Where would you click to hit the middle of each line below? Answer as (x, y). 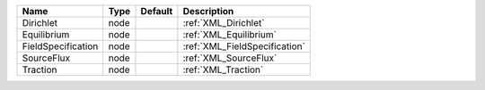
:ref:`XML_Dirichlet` (224, 23)
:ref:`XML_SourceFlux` (230, 58)
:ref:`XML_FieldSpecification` (244, 46)
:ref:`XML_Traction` (223, 70)
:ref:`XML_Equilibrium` (230, 34)
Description (208, 11)
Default (157, 11)
